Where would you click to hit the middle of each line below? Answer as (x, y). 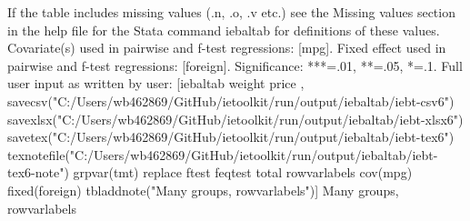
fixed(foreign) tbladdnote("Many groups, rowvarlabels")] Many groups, (203, 190)
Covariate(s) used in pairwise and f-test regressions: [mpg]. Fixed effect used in (227, 48)
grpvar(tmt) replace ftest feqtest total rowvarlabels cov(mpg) (243, 172)
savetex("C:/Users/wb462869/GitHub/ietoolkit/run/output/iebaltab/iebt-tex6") (231, 137)
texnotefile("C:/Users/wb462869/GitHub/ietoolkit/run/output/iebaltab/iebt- (223, 154)
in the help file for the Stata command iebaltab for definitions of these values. (224, 30)
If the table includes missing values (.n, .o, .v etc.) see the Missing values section (231, 12)
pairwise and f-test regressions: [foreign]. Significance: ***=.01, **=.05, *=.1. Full (235, 65)
